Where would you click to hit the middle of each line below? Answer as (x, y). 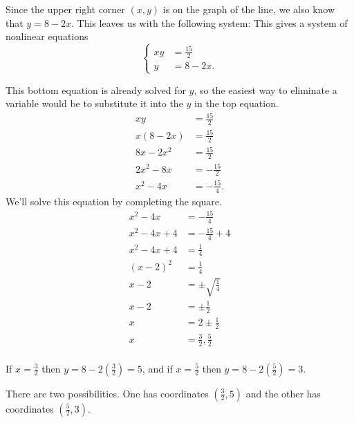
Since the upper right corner (65, 9)
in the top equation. (236, 103)
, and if (157, 368)
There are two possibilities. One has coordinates (107, 393)
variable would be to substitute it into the (94, 103)
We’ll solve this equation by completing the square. (114, 201)
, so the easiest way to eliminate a (265, 90)
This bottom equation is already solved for (96, 90)
